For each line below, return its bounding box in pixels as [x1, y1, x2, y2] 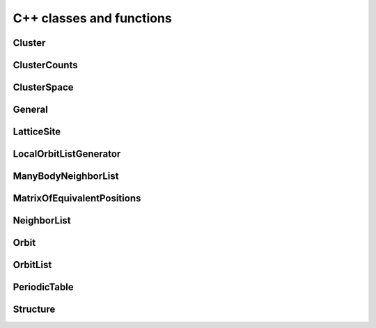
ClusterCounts [13, 59, 78, 71]
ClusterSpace [13, 81, 74, 93]
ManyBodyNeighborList [13, 171, 119, 182]
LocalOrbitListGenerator [13, 148, 121, 160]
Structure [13, 304, 56, 315]
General [13, 104, 49, 116]
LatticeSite [13, 126, 61, 138]
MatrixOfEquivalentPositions [13, 192, 141, 205]
